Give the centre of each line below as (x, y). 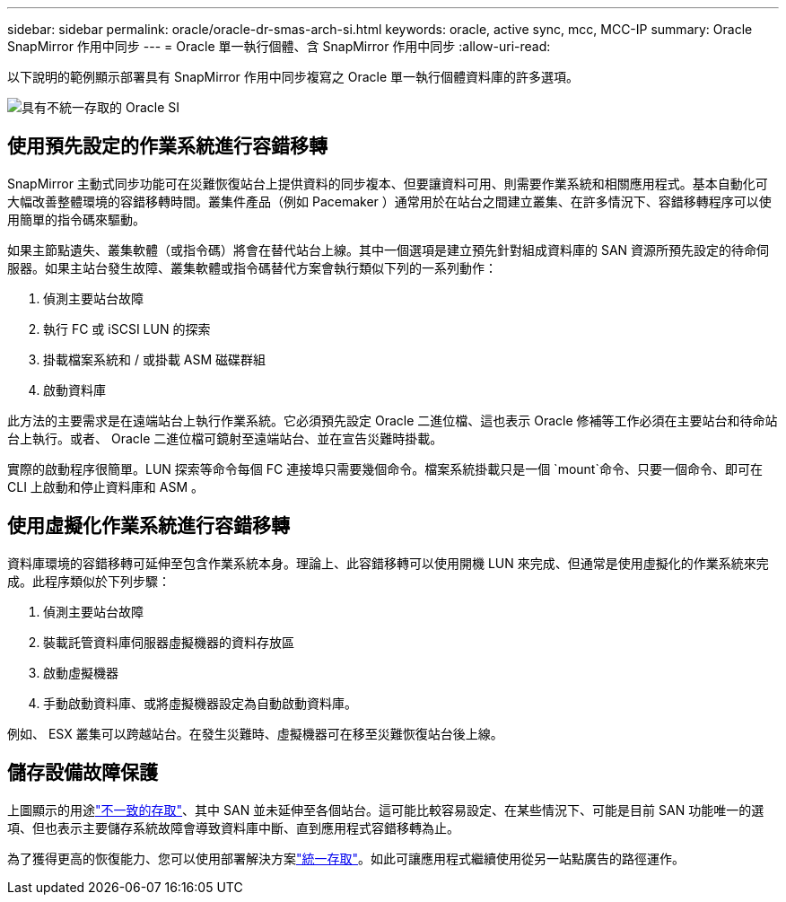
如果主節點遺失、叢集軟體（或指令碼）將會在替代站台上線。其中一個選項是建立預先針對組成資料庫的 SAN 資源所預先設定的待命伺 (389, 250)
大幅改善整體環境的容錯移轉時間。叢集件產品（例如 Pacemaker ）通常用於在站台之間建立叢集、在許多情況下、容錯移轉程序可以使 (389, 201)
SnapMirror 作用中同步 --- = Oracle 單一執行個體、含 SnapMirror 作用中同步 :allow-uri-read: (279, 46)
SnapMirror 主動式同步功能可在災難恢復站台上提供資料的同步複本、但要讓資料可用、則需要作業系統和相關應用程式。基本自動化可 (388, 183)
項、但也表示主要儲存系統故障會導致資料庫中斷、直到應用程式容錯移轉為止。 (233, 828)
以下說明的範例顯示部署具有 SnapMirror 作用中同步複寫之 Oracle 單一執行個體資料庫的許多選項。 (293, 77)
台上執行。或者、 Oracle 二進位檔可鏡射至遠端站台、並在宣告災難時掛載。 (225, 438)
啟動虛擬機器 (81, 672)
